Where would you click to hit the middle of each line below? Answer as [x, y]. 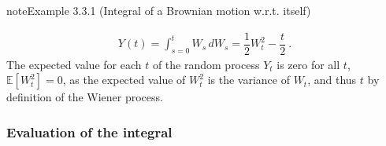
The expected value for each [74, 64]
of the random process [206, 64]
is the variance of [249, 80]
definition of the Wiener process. [85, 97]
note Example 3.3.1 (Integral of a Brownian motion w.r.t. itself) [159, 10]
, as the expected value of [124, 80]
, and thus [332, 80]
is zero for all [308, 64]
